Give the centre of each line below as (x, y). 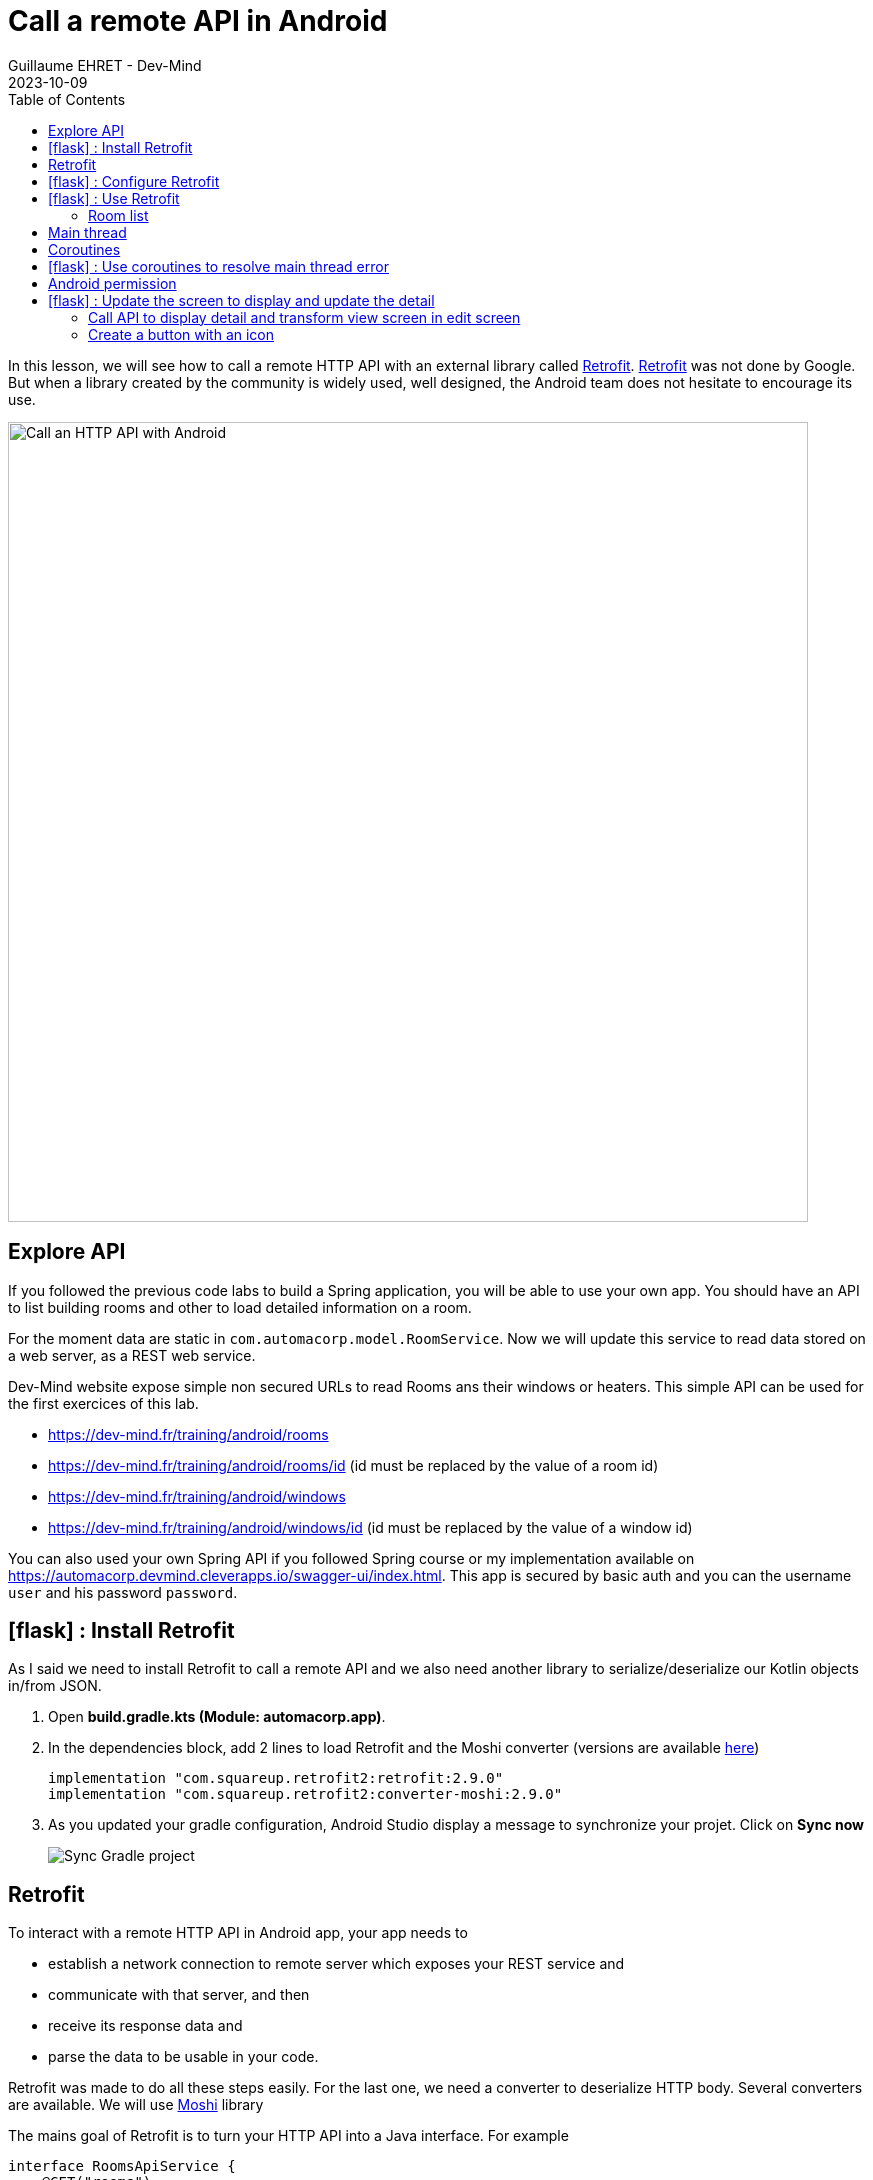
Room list (118, 215)
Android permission (112, 283)
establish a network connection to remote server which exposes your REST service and (336, 1964)
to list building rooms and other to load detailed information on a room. (240, 1307)
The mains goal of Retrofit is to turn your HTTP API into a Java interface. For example (288, 2136)
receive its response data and (145, 2026)
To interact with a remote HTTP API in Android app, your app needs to (238, 1933)
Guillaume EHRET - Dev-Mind (105, 65)
